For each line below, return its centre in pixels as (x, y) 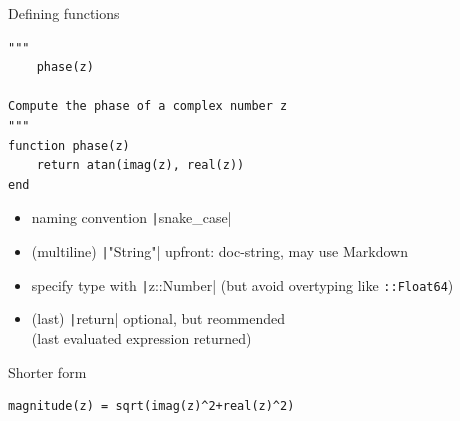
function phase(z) (69, 145)
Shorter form (47, 371)
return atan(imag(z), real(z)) (140, 165)
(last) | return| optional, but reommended (158, 318)
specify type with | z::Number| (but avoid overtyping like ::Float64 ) (242, 284)
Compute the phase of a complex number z (148, 106)
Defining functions (64, 13)
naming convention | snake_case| (131, 217)
